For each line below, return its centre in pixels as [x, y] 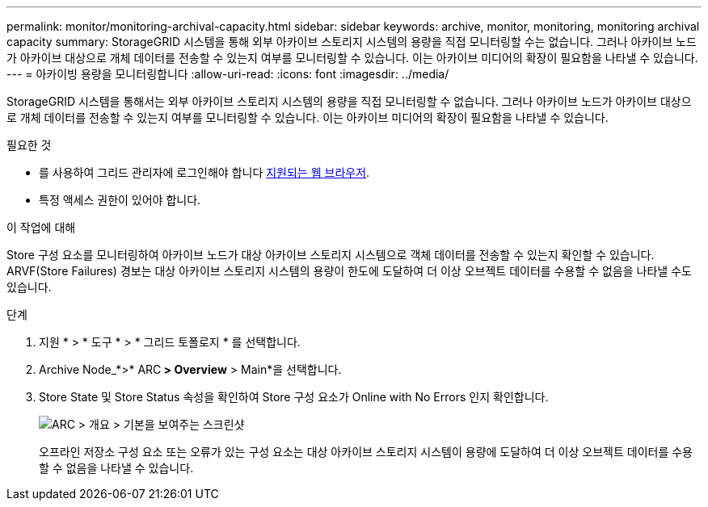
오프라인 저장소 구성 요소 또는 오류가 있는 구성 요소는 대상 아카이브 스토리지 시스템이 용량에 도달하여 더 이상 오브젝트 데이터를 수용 [366, 452]
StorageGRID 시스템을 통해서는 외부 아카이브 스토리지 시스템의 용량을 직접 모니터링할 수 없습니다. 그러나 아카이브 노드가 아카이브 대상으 [349, 101]
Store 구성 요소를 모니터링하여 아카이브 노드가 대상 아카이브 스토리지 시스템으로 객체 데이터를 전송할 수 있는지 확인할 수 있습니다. [331, 255]
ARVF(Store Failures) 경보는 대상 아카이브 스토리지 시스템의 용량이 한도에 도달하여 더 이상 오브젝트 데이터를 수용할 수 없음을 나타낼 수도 [349, 271]
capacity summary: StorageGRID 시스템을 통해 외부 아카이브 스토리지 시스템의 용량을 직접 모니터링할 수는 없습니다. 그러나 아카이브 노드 [352, 42]
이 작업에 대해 [41, 227]
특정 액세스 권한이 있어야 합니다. [120, 200]
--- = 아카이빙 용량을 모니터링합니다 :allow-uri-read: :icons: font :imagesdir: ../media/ [228, 74]
